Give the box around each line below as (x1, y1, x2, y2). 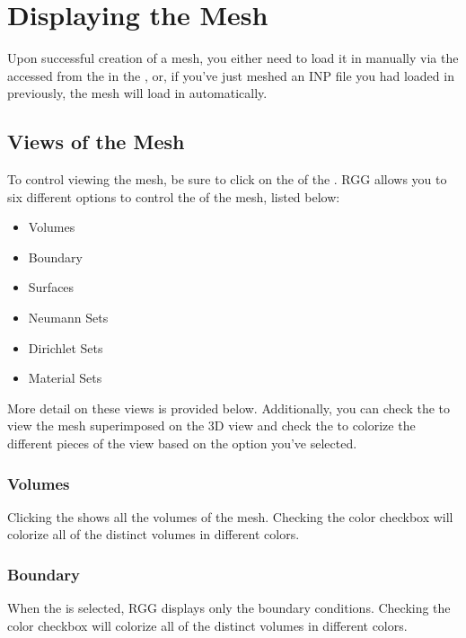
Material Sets (28, 368, 102, 387)
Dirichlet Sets (28, 338, 103, 357)
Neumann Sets (28, 308, 109, 327)
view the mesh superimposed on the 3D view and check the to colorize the (7, 416, 416, 435)
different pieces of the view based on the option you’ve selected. (7, 434, 357, 453)
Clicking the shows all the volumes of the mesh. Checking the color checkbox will (7, 507, 453, 526)
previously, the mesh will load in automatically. (7, 84, 268, 102)
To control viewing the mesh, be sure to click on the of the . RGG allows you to (7, 170, 447, 189)
